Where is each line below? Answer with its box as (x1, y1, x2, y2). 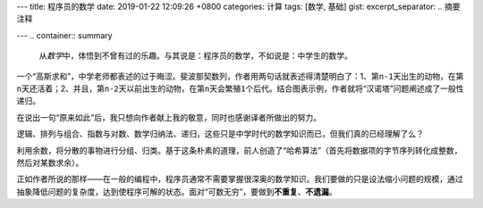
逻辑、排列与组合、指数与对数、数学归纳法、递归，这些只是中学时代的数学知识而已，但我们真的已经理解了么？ (16, 129, 424, 139)
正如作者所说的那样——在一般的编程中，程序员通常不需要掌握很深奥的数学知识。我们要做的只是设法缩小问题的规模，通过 (16, 174, 463, 185)
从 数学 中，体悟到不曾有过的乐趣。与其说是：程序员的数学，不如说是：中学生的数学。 (38, 50, 352, 62)
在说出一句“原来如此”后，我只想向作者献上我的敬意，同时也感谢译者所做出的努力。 (16, 112, 322, 122)
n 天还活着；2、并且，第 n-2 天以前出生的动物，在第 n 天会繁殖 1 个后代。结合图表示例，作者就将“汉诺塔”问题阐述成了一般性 (16, 83, 464, 94)
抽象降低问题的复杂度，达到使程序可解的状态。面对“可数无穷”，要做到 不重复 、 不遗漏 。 (16, 186, 337, 196)
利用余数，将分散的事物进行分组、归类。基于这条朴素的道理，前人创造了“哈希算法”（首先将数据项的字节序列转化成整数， (16, 145, 462, 155)
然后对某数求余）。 (16, 157, 84, 168)
